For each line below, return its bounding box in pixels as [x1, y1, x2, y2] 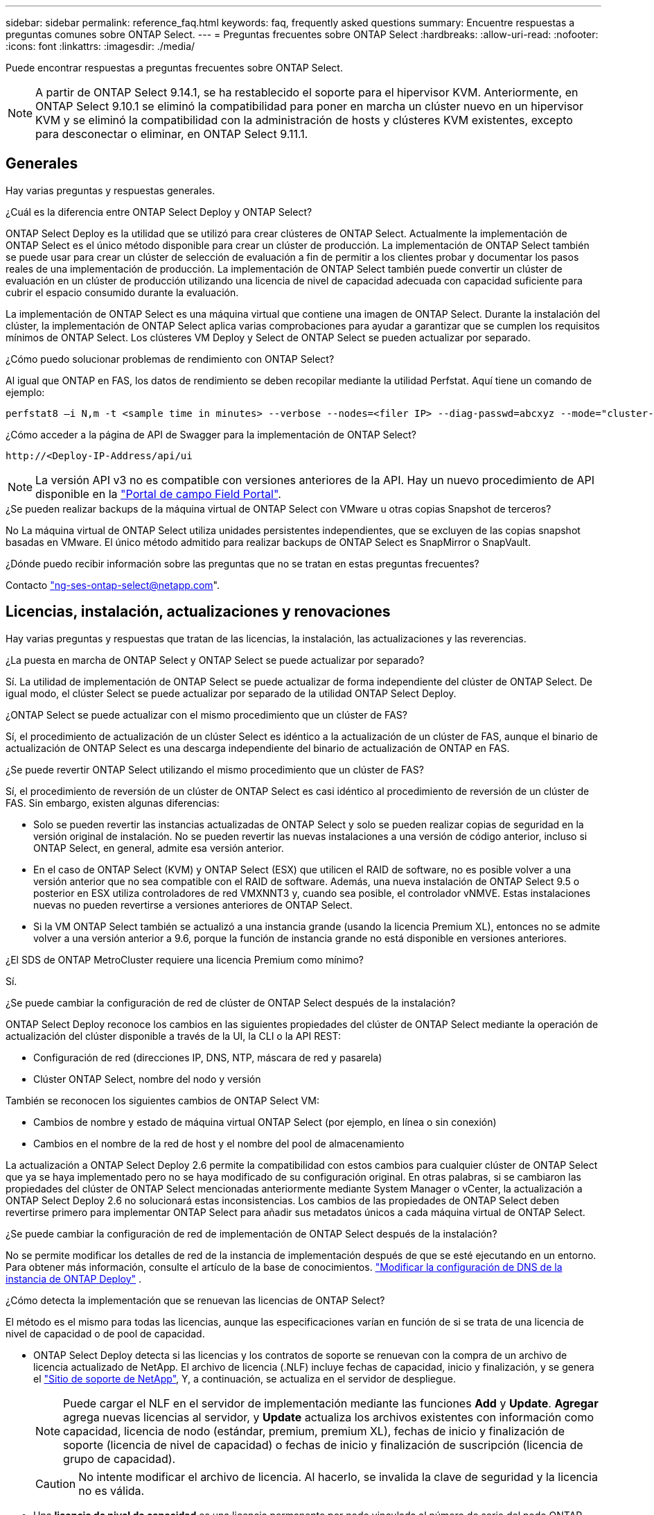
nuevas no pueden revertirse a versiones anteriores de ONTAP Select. [33, 898, 353, 911]
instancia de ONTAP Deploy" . [6, 1272, 142, 1285]
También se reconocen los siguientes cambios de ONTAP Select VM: [6, 1094, 319, 1106]
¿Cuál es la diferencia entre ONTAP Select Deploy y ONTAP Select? [6, 205, 312, 218]
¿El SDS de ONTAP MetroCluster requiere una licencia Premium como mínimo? [6, 953, 364, 966]
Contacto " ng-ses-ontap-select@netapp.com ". [6, 579, 220, 591]
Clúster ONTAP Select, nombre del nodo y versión [33, 1072, 261, 1085]
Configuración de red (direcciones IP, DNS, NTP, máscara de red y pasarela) [33, 1051, 382, 1063]
